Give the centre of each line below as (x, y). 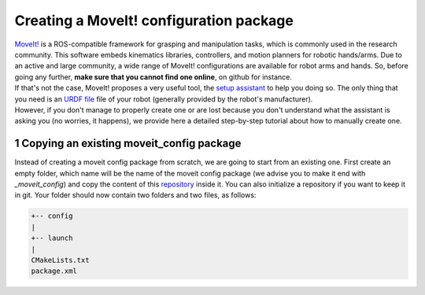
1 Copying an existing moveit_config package (128, 144)
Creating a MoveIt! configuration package (154, 20)
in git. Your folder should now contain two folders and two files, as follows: (135, 195)
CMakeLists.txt (60, 260)
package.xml (54, 271)
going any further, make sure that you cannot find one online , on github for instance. (153, 77)
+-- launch (52, 238)
